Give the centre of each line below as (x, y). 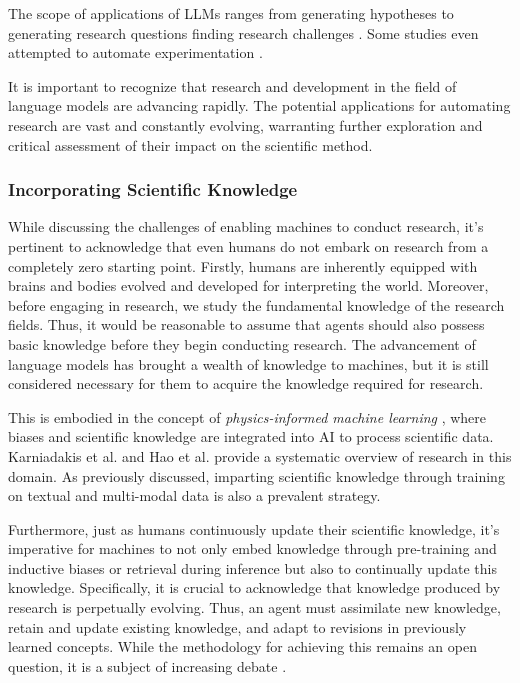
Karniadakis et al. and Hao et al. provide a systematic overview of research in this (260, 455)
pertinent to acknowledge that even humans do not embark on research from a (248, 245)
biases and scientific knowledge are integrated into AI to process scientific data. (251, 436)
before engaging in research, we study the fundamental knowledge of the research (256, 304)
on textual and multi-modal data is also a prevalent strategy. (194, 495)
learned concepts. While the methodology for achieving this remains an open (242, 646)
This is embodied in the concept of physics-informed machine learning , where (247, 416)
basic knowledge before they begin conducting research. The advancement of (242, 343)
